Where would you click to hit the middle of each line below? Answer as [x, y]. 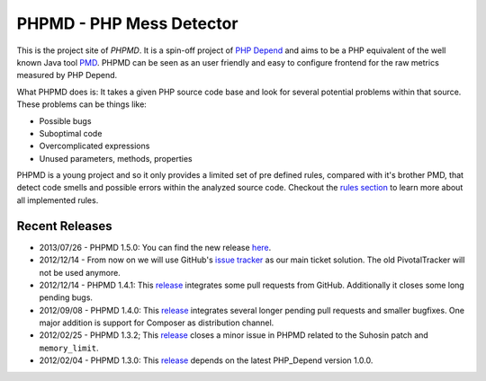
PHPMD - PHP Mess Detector [127, 23]
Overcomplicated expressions [94, 146]
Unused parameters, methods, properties [116, 158]
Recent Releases [64, 226]
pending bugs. [66, 297]
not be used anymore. [80, 272]
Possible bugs [65, 120]
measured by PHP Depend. [67, 75]
